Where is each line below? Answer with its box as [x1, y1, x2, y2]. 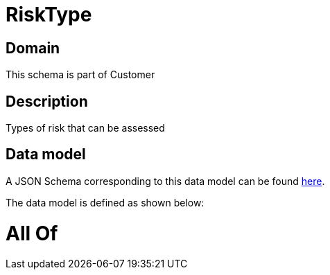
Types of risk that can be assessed [6, 122, 165, 134]
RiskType [6, 3, 92, 26]
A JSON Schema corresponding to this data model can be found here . [6, 175, 325, 187]
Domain [6, 39, 60, 57]
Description [6, 92, 88, 110]
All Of [6, 221, 58, 245]
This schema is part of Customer [6, 69, 155, 81]
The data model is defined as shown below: [6, 196, 205, 209]
